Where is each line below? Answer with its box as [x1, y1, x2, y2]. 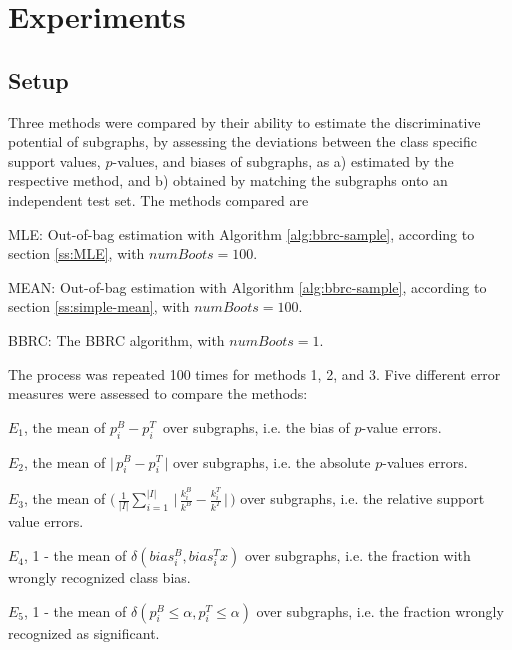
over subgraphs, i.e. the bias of [162, 416, 350, 437]
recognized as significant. [8, 622, 160, 643]
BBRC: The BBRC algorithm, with [8, 329, 225, 350]
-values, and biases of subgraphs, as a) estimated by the [112, 150, 454, 171]
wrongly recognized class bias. [8, 567, 191, 588]
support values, [8, 150, 101, 171]
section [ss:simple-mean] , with [8, 296, 190, 317]
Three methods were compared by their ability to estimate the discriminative [8, 111, 481, 132]
